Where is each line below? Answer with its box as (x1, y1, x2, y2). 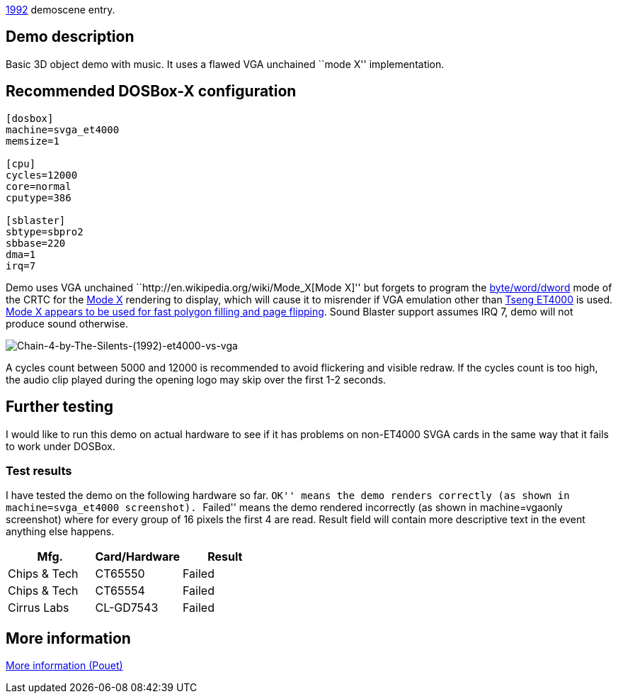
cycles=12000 (6, 169, 78, 181)
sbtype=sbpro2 (6, 225, 84, 237)
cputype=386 (6, 191, 71, 203)
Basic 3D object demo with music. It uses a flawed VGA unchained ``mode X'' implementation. (6, 57, 445, 70)
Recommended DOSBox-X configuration (6, 82, 297, 101)
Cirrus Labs (8, 600, 69, 615)
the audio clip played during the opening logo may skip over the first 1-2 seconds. (6, 373, 387, 386)
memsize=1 (6, 135, 59, 147)
